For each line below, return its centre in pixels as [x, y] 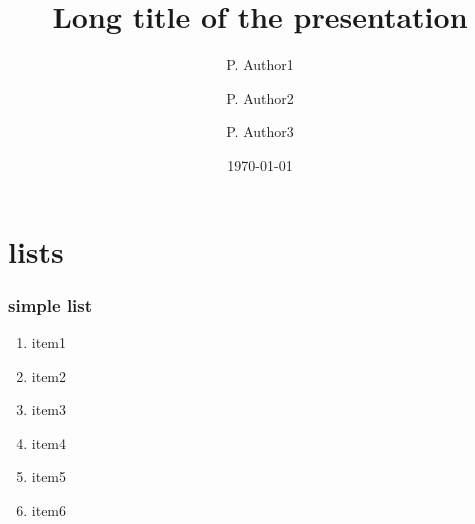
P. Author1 [260, 64]
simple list [50, 304]
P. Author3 [260, 131]
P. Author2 [260, 97]
